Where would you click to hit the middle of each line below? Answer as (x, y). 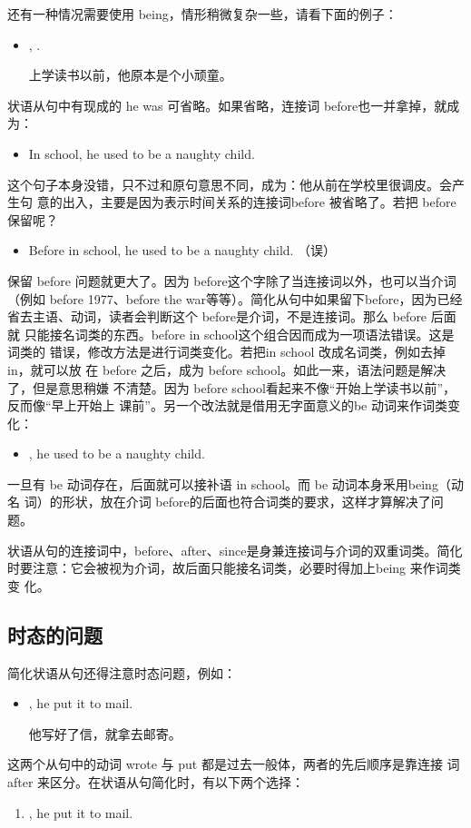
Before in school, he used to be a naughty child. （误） (182, 250)
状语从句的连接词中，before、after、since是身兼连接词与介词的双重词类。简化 (235, 550)
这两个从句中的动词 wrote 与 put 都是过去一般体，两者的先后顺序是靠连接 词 (234, 764)
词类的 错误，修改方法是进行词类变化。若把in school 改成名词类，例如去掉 (227, 352)
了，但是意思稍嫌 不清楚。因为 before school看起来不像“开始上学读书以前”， (231, 387)
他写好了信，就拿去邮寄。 (105, 733)
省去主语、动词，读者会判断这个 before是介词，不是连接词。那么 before (217, 316)
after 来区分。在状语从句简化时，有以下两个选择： (156, 782)
